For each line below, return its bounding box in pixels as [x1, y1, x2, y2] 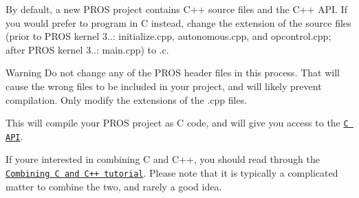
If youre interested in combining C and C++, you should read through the [6, 152, 320, 166]
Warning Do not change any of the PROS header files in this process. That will [6, 65, 340, 80]
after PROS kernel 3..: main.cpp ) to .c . [6, 42, 169, 56]
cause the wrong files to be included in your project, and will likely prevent [6, 78, 322, 93]
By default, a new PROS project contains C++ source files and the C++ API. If [6, 2, 347, 16]
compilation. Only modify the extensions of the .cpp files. [6, 92, 248, 107]
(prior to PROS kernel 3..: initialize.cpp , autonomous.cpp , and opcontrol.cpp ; [6, 29, 331, 43]
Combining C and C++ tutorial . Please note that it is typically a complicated [6, 166, 338, 180]
